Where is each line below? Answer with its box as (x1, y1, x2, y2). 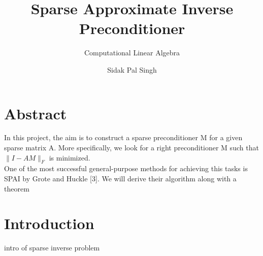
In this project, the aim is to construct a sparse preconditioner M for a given (4, 132, 243, 143)
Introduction (4, 213, 94, 234)
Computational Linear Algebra (84, 47, 180, 58)
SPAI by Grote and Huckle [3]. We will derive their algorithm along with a (4, 173, 237, 184)
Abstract (4, 103, 67, 123)
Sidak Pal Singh (107, 64, 157, 75)
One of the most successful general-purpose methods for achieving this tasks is (4, 163, 248, 174)
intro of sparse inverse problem (4, 242, 100, 253)
